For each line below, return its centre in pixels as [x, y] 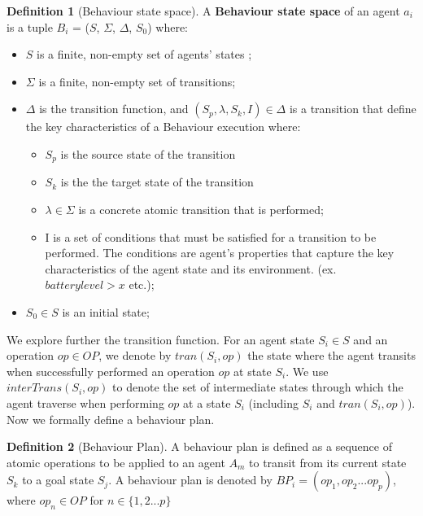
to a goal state [58, 480]
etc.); [142, 284]
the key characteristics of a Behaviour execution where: [163, 127]
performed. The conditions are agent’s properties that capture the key [220, 253]
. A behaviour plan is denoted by [190, 480]
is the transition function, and [114, 109]
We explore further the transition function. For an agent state [161, 339]
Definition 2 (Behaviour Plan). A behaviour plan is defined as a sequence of [199, 446]
